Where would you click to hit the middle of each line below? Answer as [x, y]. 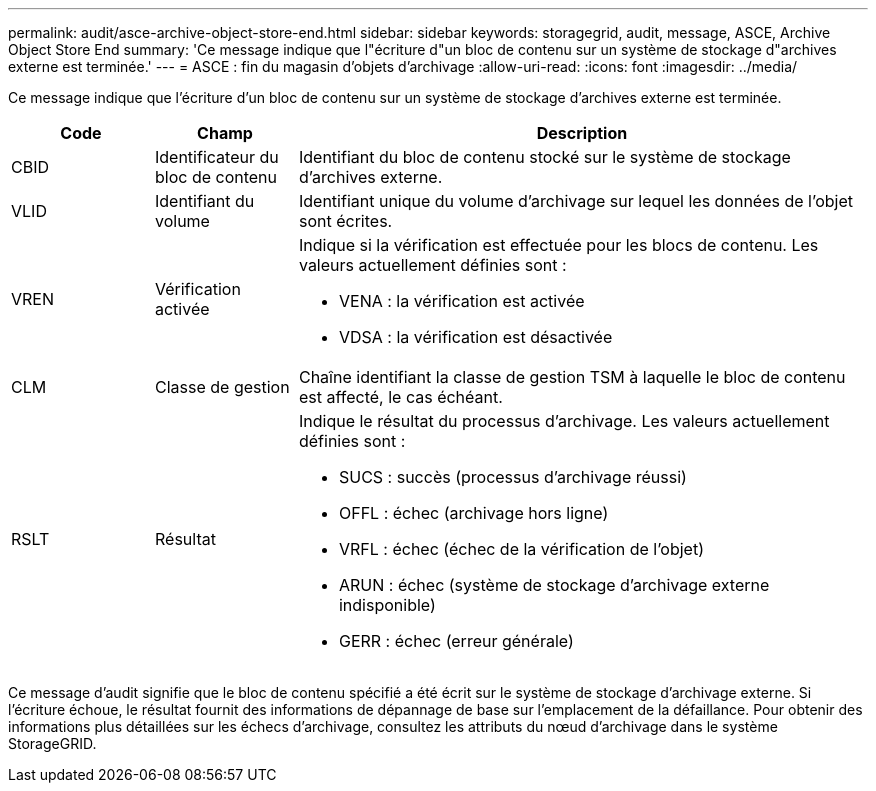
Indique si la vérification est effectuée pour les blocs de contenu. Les [558, 245]
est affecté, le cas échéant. [400, 397]
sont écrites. [345, 221]
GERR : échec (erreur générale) [456, 641]
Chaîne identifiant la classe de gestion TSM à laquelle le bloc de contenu [572, 377]
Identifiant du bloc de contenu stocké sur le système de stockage [544, 157]
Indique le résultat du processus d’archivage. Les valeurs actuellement [564, 421]
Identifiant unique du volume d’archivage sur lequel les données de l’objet [575, 201]
